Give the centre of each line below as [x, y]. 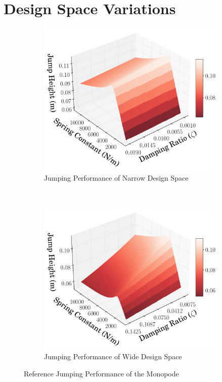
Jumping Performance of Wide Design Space [113, 356]
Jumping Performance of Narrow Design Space [116, 177]
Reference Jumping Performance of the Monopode [101, 373]
